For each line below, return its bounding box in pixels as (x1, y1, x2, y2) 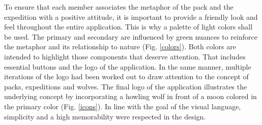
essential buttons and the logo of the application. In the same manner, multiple (4, 61, 251, 72)
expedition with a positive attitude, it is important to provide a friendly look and (4, 11, 258, 22)
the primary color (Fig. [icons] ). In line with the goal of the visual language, (4, 101, 241, 111)
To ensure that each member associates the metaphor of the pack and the (4, 2, 234, 12)
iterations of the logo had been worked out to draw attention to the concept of (4, 71, 249, 82)
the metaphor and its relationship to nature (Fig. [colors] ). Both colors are (4, 41, 236, 52)
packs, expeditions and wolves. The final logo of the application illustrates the (4, 81, 247, 91)
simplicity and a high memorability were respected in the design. (4, 111, 206, 121)
